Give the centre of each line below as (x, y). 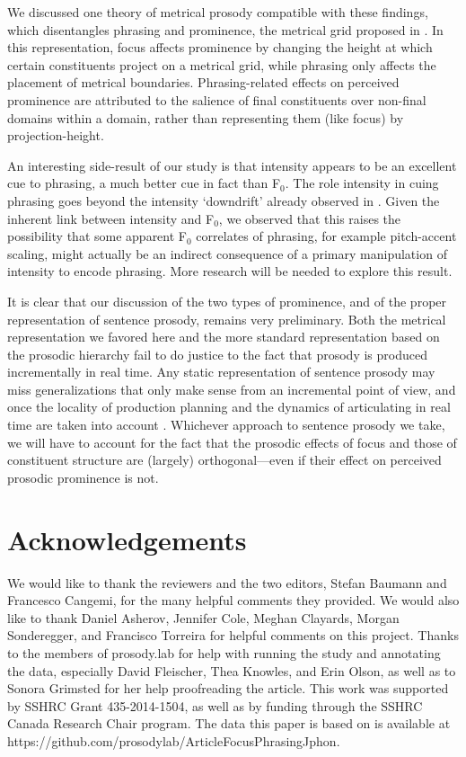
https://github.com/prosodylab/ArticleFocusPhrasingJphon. (174, 740)
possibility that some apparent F (97, 236)
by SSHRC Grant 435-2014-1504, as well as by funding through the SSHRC (215, 705)
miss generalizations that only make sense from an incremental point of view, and (232, 389)
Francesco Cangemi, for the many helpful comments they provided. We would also (233, 600)
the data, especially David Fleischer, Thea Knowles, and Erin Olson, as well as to (232, 670)
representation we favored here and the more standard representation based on (224, 337)
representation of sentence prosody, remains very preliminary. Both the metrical (227, 319)
